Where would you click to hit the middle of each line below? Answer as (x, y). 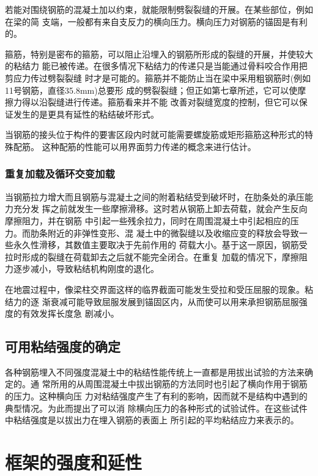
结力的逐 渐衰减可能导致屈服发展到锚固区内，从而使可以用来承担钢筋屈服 (152, 301)
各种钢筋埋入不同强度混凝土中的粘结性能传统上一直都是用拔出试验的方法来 (155, 372)
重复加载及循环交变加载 (60, 174)
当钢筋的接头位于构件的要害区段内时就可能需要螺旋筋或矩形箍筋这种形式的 (155, 134)
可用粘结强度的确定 (63, 346)
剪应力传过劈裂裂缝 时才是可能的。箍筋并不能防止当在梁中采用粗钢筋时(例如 (158, 77)
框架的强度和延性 (74, 462)
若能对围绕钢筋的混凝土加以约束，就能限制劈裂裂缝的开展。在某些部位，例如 (159, 9)
